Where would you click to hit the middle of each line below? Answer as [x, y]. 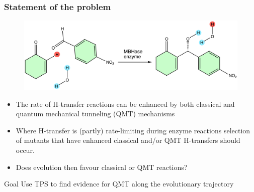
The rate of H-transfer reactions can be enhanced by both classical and [125, 104]
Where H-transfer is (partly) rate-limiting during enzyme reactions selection [133, 130]
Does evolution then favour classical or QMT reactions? [102, 167]
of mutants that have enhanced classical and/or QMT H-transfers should [128, 140]
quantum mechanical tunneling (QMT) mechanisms [95, 114]
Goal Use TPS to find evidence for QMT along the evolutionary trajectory [119, 184]
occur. [25, 150]
